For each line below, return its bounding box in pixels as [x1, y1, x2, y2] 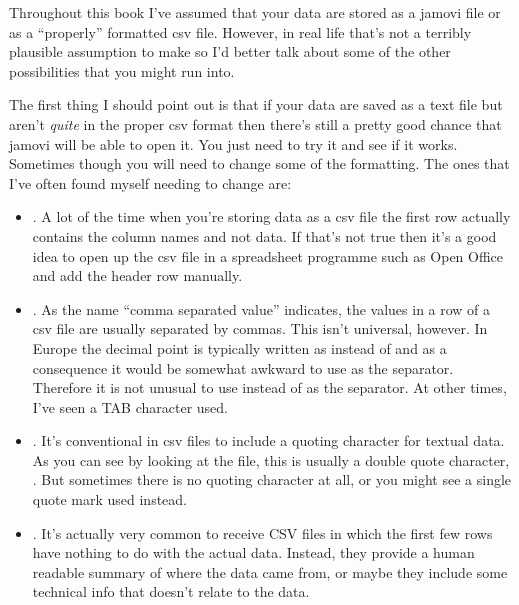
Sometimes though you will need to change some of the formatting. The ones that [9, 153, 510, 174]
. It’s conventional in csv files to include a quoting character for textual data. [32, 430, 505, 451]
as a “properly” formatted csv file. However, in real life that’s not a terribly [9, 21, 472, 42]
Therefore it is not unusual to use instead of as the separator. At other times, [32, 377, 507, 398]
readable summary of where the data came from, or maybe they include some [32, 561, 508, 582]
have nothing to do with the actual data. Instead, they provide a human [32, 542, 475, 563]
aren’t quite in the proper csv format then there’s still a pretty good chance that [9, 113, 502, 134]
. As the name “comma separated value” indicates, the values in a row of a [32, 298, 491, 319]
